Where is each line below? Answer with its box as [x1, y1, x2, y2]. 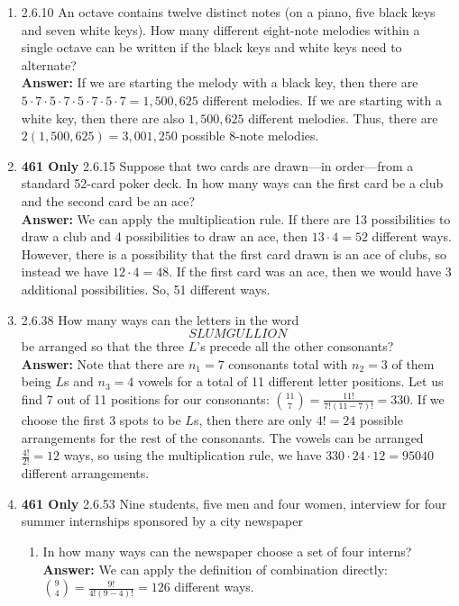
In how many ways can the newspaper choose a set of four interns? [42, 541, 412, 560]
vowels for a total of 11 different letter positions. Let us [137, 372, 444, 391]
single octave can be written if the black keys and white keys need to [21, 38, 402, 57]
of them [391, 354, 435, 373]
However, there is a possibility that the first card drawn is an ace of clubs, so [21, 244, 447, 263]
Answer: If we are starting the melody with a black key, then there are [21, 73, 418, 92]
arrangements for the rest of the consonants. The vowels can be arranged [21, 428, 424, 447]
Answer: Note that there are [21, 354, 185, 373]
